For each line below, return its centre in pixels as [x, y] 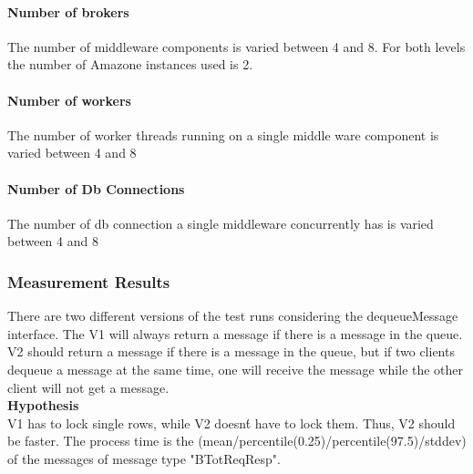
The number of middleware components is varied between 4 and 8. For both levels [236, 46]
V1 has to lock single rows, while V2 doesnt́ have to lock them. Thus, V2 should [231, 422]
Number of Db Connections [96, 188]
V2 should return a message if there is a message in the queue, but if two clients [231, 351]
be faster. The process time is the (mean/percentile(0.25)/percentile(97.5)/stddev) [237, 441]
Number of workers [69, 100]
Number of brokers [68, 11]
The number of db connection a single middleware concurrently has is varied [221, 223]
